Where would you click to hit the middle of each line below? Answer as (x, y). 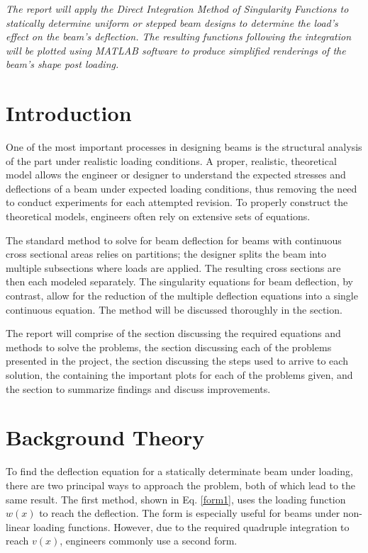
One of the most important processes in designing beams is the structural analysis (184, 147)
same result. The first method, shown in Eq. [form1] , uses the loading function (176, 499)
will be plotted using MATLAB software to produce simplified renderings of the (176, 50)
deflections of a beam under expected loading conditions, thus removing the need (182, 188)
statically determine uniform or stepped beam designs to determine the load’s (172, 22)
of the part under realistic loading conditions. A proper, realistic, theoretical (171, 160)
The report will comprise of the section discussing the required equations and (173, 333)
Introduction (69, 113)
